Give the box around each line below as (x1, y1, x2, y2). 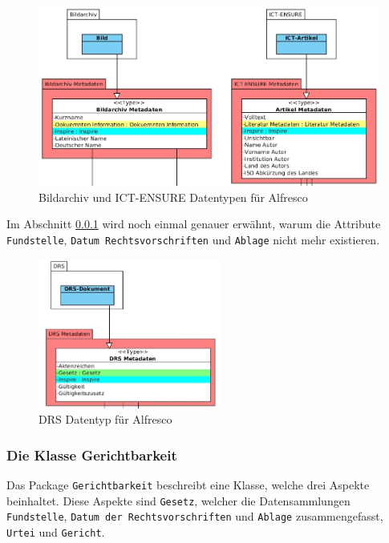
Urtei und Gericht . (6, 523, 105, 540)
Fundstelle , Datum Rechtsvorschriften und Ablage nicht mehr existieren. (6, 231, 380, 247)
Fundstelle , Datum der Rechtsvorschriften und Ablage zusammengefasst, (6, 508, 383, 525)
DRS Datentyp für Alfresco (38, 411, 172, 428)
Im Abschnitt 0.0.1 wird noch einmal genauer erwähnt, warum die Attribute (6, 215, 381, 232)
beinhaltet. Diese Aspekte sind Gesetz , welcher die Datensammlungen (6, 492, 351, 509)
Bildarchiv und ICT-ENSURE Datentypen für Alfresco (38, 188, 308, 205)
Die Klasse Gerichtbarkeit (6, 444, 177, 465)
